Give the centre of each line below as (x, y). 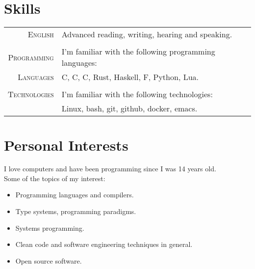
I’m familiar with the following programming (138, 52)
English (41, 34)
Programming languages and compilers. (75, 195)
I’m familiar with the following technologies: (137, 94)
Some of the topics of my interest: (55, 178)
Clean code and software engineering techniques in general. (104, 244)
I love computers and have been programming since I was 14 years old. (110, 169)
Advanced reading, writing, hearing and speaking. (147, 34)
